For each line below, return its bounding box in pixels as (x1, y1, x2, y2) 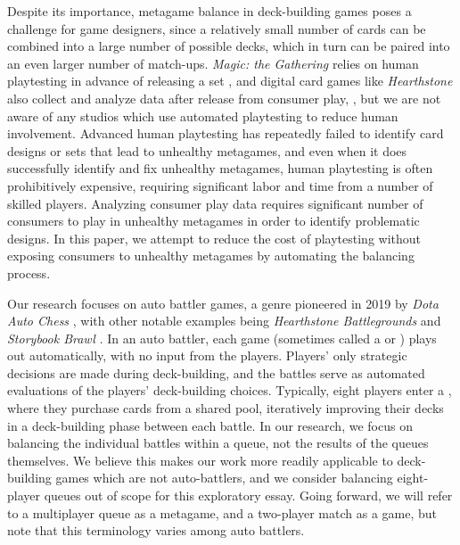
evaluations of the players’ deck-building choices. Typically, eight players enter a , (7, 381, 452, 400)
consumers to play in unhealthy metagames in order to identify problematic (7, 211, 420, 230)
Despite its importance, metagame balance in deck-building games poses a (7, 2, 412, 20)
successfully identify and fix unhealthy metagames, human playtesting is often (7, 159, 433, 178)
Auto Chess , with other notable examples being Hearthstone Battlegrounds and (7, 311, 441, 330)
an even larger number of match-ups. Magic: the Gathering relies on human (7, 54, 419, 72)
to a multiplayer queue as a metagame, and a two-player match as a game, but (7, 503, 437, 522)
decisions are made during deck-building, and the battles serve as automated (7, 363, 425, 382)
